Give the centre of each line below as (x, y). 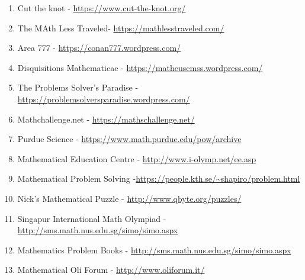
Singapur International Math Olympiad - (92, 218)
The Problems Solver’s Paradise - (78, 87)
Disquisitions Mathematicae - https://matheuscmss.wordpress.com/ (140, 67)
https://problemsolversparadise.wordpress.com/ (104, 99)
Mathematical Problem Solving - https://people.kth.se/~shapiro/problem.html (159, 178)
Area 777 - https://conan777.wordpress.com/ (99, 48)
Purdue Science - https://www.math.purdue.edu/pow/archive (129, 139)
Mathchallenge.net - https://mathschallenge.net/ (106, 119)
